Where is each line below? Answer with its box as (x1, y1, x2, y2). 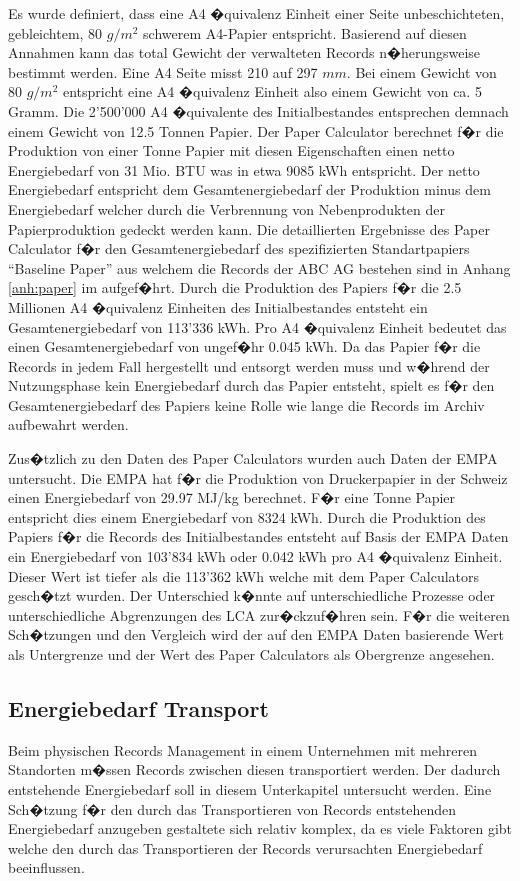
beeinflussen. (8, 857, 85, 878)
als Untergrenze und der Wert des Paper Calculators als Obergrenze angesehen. (8, 644, 495, 664)
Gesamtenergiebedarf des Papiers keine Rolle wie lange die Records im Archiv (8, 394, 485, 415)
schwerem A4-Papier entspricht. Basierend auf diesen (143, 22, 467, 43)
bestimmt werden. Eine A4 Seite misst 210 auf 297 (8, 61, 318, 82)
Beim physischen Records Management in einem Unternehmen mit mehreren (8, 739, 477, 760)
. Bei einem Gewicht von (346, 61, 497, 82)
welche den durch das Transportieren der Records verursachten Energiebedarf (8, 837, 483, 858)
